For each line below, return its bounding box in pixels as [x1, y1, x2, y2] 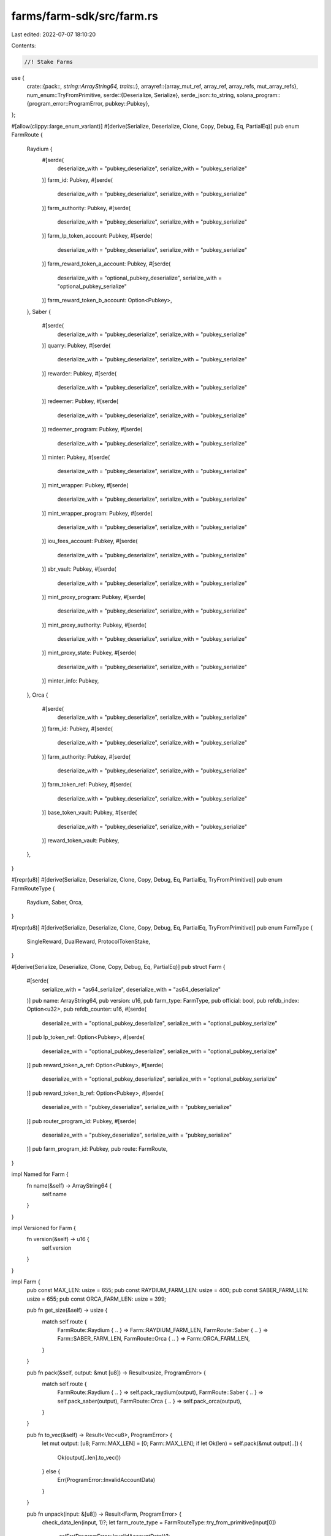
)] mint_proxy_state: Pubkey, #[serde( [42, 649, 137, 657]
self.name [42, 1190, 67, 1197]
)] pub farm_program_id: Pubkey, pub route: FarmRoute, [26, 1145, 168, 1153]
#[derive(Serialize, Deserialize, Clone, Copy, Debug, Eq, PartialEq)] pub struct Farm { [11, 963, 226, 970]
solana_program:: [236, 91, 281, 98]
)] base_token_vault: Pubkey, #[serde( [42, 809, 137, 817]
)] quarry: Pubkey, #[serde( [42, 342, 111, 349]
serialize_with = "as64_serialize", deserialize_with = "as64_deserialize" [42, 985, 221, 993]
